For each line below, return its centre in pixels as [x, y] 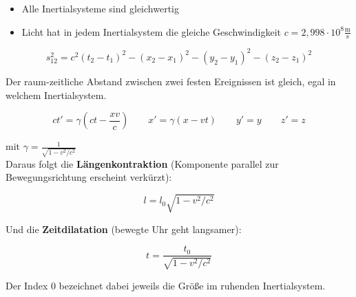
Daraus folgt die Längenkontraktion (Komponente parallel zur [142, 163]
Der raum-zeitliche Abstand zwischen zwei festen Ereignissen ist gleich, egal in [171, 81]
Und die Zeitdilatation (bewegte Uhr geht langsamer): [124, 229]
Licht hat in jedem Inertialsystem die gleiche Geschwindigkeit [151, 31]
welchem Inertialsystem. [56, 95]
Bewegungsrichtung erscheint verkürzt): [89, 177]
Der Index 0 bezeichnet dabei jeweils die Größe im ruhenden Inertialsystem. [166, 285]
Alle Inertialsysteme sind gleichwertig [100, 8]
